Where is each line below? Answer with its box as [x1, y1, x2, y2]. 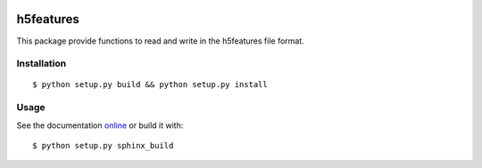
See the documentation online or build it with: [16, 120, 184, 131]
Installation [16, 58, 67, 70]
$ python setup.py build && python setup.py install [32, 80, 268, 90]
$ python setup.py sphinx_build [32, 140, 174, 150]
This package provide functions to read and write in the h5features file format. [16, 36, 305, 46]
